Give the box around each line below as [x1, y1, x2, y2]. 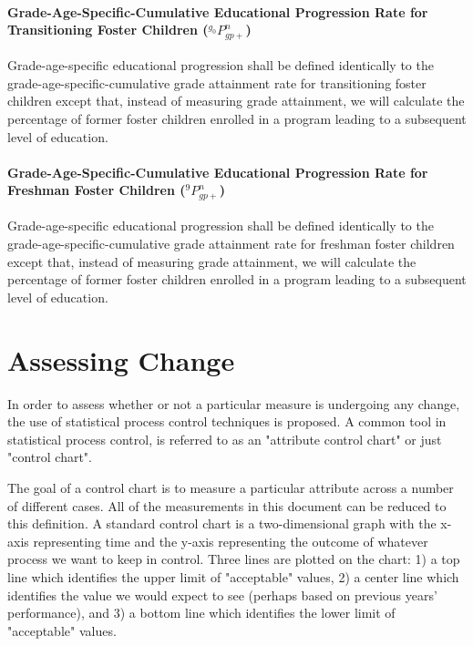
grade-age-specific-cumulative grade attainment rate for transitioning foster [7, 73, 427, 92]
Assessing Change [7, 341, 235, 378]
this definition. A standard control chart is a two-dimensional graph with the [7, 514, 437, 533]
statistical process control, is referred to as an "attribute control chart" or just [7, 429, 442, 448]
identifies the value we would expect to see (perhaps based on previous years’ [7, 585, 437, 604]
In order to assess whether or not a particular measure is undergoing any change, [7, 394, 460, 413]
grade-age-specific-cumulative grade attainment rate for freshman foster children [7, 234, 455, 253]
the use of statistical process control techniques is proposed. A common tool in [7, 412, 447, 431]
